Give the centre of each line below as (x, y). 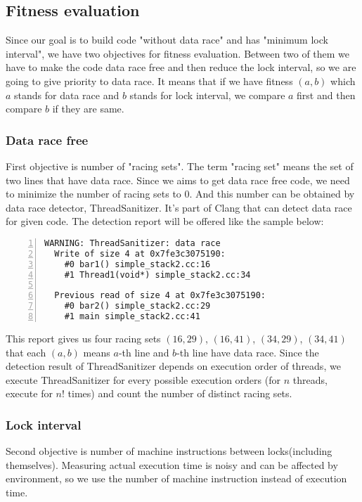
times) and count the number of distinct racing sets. (180, 393)
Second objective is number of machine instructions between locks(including (169, 451)
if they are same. (88, 109)
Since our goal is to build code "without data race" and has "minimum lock (167, 40)
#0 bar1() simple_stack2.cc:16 (137, 264)
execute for (29, 393)
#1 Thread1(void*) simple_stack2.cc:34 (157, 275)
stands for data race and (67, 95)
